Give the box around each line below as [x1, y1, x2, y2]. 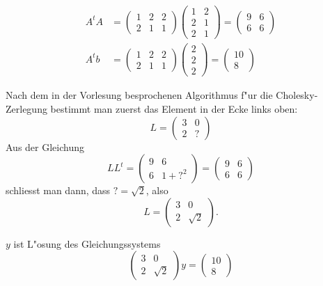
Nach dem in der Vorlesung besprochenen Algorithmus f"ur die [6, 88, 273, 102]
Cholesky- [276, 88, 318, 102]
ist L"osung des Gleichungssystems [13, 236, 161, 251]
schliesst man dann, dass [6, 183, 111, 198]
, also [145, 183, 168, 198]
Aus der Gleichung [6, 139, 84, 154]
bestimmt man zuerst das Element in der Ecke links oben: [50, 101, 298, 116]
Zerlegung [6, 101, 47, 116]
